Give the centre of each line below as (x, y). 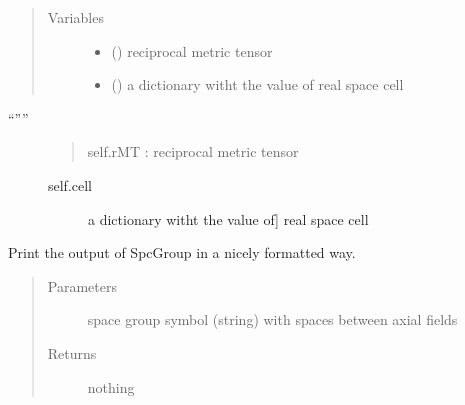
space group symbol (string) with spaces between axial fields (272, 319)
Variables (75, 17)
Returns (72, 352)
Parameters (82, 285)
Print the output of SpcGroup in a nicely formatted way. (182, 252)
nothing (111, 386)
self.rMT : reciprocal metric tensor (193, 151)
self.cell (70, 184)
